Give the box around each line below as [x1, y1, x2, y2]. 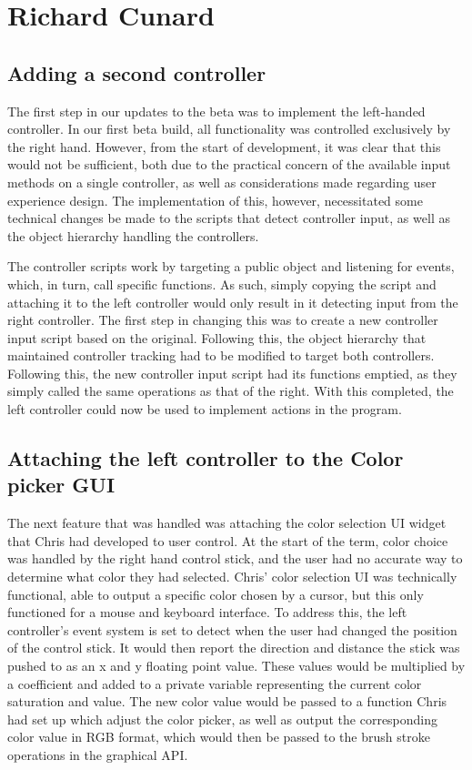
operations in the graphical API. [7, 745, 188, 764]
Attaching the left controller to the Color [7, 444, 404, 472]
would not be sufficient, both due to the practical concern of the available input [7, 155, 451, 174]
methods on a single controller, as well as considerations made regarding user [7, 172, 437, 191]
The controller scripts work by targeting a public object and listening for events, [7, 257, 455, 276]
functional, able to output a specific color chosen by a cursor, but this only [7, 584, 424, 603]
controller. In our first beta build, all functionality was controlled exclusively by [7, 119, 451, 138]
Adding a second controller [7, 58, 266, 86]
